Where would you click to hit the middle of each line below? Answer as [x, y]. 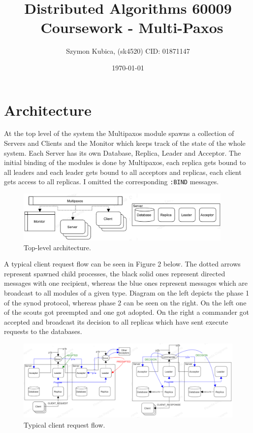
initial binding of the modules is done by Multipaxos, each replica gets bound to [125, 162]
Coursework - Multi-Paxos [132, 27]
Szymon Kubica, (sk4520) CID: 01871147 [128, 51]
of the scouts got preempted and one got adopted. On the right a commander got [127, 312]
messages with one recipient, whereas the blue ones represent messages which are [126, 283]
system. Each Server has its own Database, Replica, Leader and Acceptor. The [123, 152]
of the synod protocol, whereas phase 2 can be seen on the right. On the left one [125, 302]
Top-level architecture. [57, 247]
